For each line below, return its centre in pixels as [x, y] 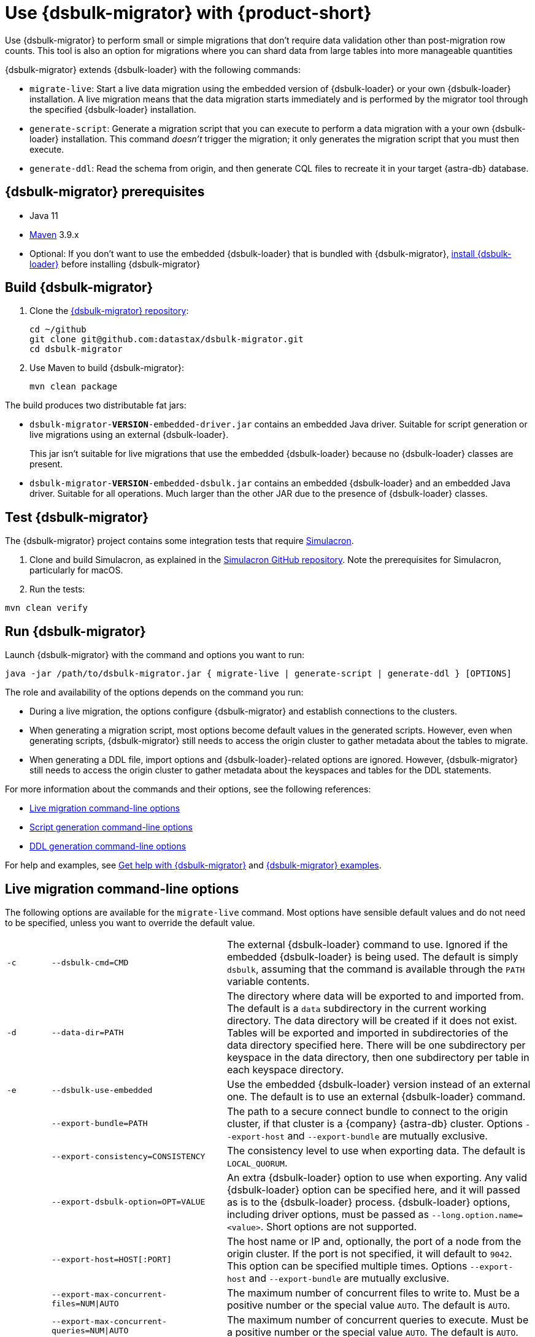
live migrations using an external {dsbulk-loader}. [129, 435]
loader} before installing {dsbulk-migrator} [115, 264]
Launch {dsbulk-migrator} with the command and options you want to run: [155, 655]
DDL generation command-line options [108, 846]
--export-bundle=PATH [99, 1124]
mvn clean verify [46, 608]
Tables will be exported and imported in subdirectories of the [368, 1032]
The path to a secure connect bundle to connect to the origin [367, 1111]
